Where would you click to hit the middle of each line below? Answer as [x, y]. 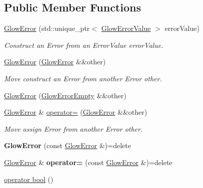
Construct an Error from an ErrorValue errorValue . [84, 45]
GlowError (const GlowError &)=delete [67, 145]
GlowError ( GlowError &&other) [55, 62]
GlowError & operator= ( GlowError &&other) [76, 112]
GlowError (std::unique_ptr [47, 28]
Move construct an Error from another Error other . [83, 78]
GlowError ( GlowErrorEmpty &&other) [65, 95]
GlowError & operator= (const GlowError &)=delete [88, 162]
